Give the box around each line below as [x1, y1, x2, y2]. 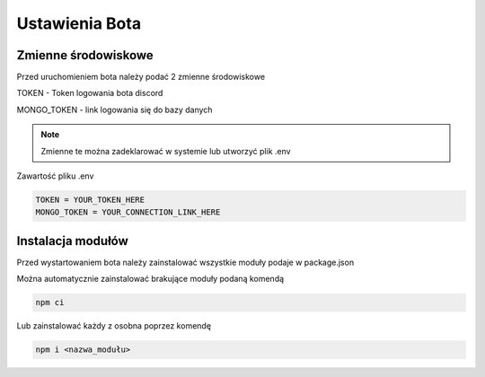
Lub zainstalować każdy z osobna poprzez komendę [16, 320, 211, 331]
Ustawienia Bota [16, 13, 142, 33]
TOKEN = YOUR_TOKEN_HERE [35, 195, 145, 205]
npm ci [35, 297, 65, 308]
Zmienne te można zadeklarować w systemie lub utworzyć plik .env [40, 145, 291, 156]
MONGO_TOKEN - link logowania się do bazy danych [16, 104, 213, 115]
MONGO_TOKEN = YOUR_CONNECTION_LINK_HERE [35, 207, 221, 217]
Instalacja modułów [16, 233, 129, 249]
